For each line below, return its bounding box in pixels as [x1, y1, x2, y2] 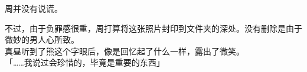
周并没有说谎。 [5, 2, 63, 14]
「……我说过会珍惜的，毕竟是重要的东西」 [5, 56, 165, 68]
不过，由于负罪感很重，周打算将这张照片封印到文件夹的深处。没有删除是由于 [5, 22, 302, 34]
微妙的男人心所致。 [5, 33, 79, 46]
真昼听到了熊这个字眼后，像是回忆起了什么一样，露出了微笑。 [5, 44, 244, 57]
